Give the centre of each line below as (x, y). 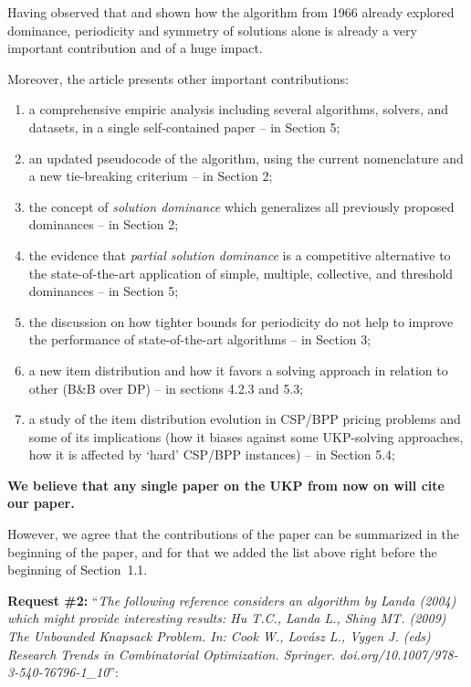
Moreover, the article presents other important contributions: (178, 78)
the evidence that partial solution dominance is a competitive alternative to (240, 254)
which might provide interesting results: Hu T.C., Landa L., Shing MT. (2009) (227, 618)
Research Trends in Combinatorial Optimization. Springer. (171, 654)
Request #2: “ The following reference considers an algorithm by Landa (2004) (232, 600)
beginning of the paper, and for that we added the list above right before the (222, 551)
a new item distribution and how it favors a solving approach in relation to (238, 370)
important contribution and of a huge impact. (135, 48)
